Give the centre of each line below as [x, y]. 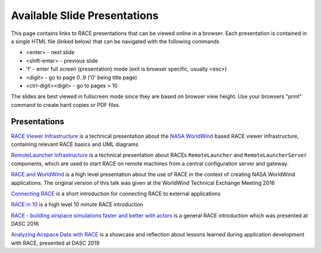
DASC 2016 [25, 224]
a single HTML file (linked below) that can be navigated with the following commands [115, 41]
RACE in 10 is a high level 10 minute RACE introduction [77, 204]
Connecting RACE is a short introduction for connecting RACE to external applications [116, 194]
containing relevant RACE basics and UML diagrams [75, 144]
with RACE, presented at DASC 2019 [55, 243]
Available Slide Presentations [85, 15]
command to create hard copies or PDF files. [66, 105]
